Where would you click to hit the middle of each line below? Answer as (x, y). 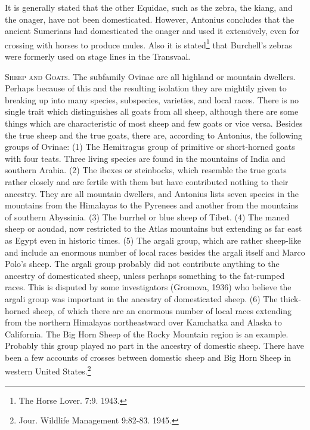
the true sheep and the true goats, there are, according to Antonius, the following (154, 135)
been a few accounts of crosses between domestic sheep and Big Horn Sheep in (148, 357)
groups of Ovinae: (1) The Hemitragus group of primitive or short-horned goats (150, 147)
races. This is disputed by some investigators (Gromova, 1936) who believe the (148, 287)
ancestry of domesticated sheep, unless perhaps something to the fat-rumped (145, 275)
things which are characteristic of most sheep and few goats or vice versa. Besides (154, 123)
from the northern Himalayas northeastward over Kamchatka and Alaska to (143, 322)
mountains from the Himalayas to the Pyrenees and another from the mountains (152, 205)
